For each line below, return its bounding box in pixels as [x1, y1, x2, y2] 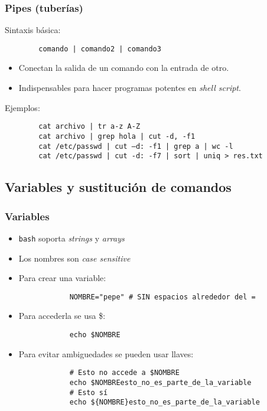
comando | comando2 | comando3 [38, 44, 161, 53]
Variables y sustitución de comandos [5, 178, 232, 196]
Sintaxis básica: [5, 24, 61, 36]
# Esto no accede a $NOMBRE [69, 368, 180, 377]
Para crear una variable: [18, 272, 106, 284]
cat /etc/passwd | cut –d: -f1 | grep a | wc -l [38, 142, 233, 151]
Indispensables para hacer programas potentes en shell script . [18, 81, 241, 94]
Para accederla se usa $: [18, 309, 106, 322]
